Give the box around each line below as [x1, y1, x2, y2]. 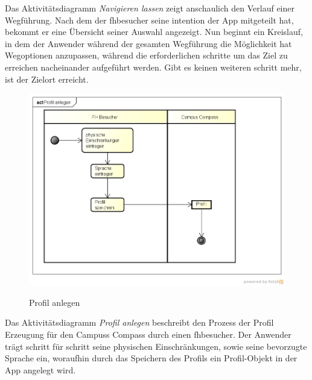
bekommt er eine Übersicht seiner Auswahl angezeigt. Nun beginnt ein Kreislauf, [5, 25, 303, 38]
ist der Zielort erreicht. [5, 72, 89, 85]
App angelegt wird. [5, 363, 76, 376]
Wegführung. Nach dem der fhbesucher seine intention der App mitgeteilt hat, [5, 13, 294, 26]
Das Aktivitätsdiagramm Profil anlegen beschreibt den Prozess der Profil [5, 316, 274, 329]
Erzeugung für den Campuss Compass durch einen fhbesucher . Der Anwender [5, 328, 291, 341]
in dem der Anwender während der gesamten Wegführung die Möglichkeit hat [5, 37, 292, 49]
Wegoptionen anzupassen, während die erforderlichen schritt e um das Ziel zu [5, 49, 288, 62]
